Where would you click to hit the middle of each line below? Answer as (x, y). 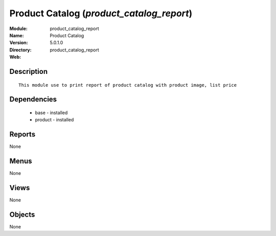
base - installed (51, 113)
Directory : (20, 50)
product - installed (54, 120)
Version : (19, 43)
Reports (22, 134)
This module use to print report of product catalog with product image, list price (128, 85)
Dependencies (33, 99)
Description (29, 71)
